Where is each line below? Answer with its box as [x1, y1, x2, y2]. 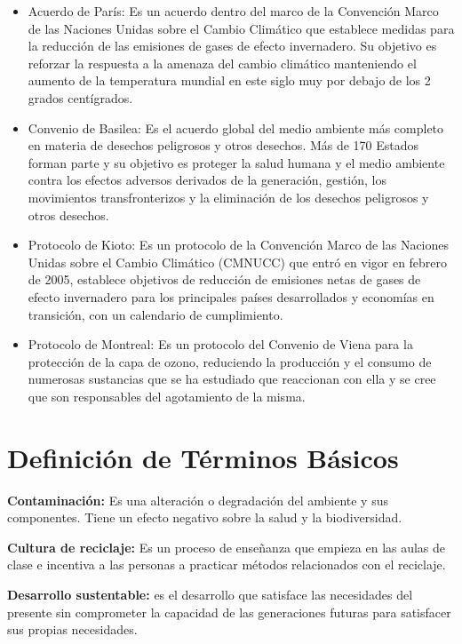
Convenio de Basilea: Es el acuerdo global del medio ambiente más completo [28, 118, 444, 137]
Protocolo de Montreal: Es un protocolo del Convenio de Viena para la [28, 335, 413, 354]
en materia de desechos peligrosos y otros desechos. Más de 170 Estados [28, 136, 419, 155]
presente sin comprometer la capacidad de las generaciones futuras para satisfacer [7, 602, 451, 621]
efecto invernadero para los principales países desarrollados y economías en [28, 287, 434, 306]
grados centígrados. [28, 88, 133, 107]
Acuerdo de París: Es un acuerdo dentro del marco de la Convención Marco [28, 2, 439, 20]
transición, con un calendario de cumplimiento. [28, 305, 283, 323]
